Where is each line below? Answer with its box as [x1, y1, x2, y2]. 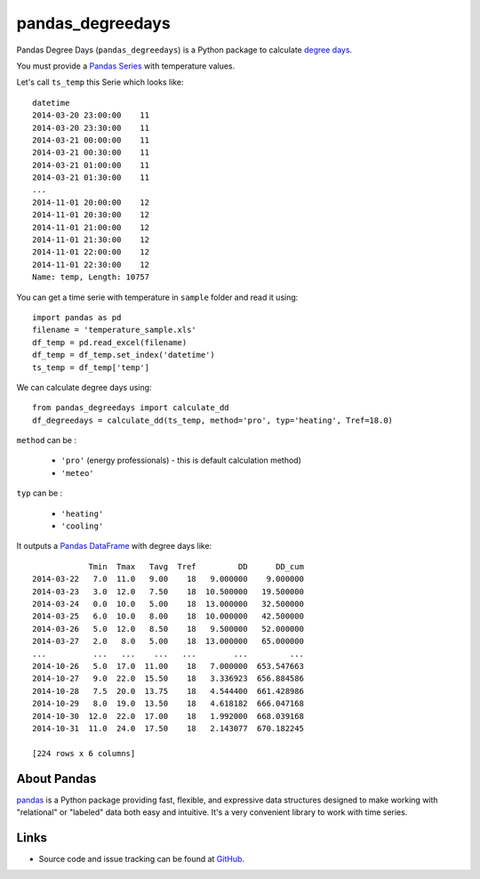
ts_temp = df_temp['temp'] [32, 362, 150, 373]
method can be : [16, 435, 77, 446]
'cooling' [60, 521, 104, 531]
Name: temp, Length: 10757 [32, 272, 150, 282]
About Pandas [16, 770, 97, 786]
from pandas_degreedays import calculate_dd [32, 403, 230, 413]
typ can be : [16, 488, 63, 498]
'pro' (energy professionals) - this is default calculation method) [60, 455, 301, 466]
